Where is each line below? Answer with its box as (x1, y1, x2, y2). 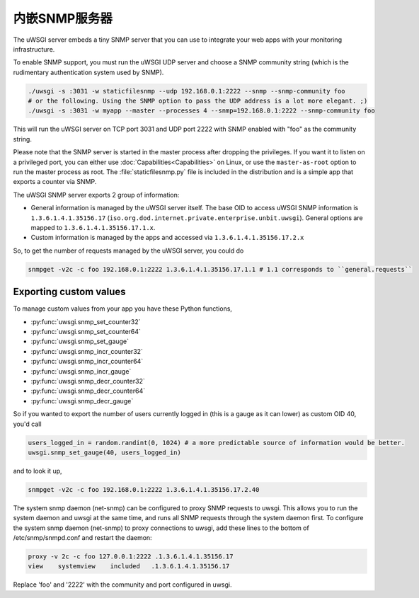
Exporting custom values (13, 286, 127, 298)
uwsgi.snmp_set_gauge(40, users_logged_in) (28, 448, 182, 456)
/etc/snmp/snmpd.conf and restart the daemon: (13, 534, 152, 542)
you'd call (13, 420, 42, 428)
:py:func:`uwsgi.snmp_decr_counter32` (30, 376, 145, 385)
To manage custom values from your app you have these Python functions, (13, 304, 233, 313)
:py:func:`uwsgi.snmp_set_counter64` (30, 328, 142, 336)
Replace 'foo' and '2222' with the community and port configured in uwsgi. (13, 580, 232, 589)
